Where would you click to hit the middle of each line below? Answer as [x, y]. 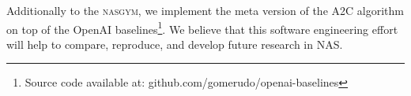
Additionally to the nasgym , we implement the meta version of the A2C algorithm [205, 10]
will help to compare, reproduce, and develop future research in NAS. [175, 44]
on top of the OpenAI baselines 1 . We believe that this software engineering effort [202, 28]
